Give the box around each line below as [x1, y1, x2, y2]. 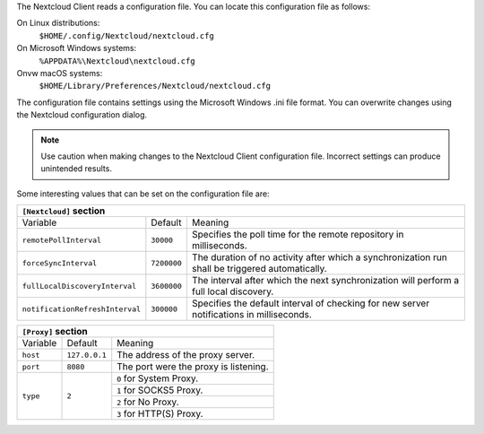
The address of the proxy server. [117, 349, 255, 361]
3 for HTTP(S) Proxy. [117, 408, 203, 421]
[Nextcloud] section [22, 204, 106, 217]
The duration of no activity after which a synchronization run [191, 251, 447, 264]
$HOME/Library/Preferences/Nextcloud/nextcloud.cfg [39, 81, 272, 91]
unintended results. [40, 163, 112, 174]
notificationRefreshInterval [22, 304, 142, 314]
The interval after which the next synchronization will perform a [191, 274, 460, 287]
